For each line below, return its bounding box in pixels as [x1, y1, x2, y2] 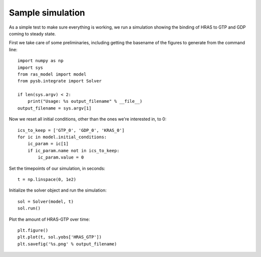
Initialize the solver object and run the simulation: [9, 187, 107, 193]
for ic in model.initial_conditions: [17, 134, 107, 140]
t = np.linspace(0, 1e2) [17, 177, 76, 182]
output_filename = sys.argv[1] [17, 105, 92, 111]
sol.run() [17, 206, 41, 211]
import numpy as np [17, 58, 64, 64]
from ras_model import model [17, 71, 87, 77]
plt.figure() [17, 227, 48, 233]
